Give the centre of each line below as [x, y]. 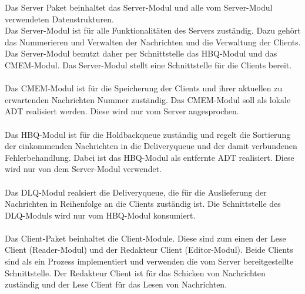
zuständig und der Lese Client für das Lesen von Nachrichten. [116, 284]
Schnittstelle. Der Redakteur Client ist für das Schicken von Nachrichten [135, 272]
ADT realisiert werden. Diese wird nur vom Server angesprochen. [122, 111]
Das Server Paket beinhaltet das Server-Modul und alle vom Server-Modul [139, 7]
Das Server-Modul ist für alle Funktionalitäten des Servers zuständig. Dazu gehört [153, 30]
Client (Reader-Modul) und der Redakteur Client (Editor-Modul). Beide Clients [149, 250]
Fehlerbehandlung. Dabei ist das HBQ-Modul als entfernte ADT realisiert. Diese [150, 157]
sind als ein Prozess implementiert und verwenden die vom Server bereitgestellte [149, 261]
